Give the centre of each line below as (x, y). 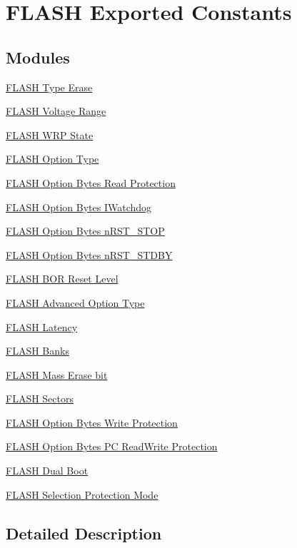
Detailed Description (84, 533)
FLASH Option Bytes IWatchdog (79, 207)
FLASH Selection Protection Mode (82, 494)
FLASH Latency (42, 326)
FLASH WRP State (50, 135)
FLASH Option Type (52, 159)
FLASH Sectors (40, 399)
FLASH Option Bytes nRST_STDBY (89, 254)
